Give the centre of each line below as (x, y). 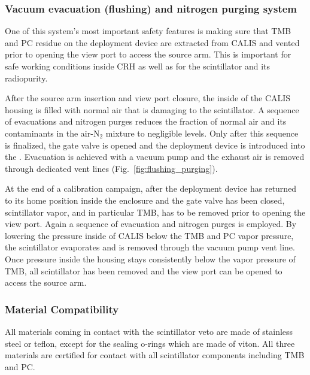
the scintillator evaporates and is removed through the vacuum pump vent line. (150, 247)
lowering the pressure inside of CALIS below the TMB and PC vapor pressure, (149, 235)
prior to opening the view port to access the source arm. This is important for (148, 54)
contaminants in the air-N (52, 133)
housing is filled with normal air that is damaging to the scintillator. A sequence (152, 109)
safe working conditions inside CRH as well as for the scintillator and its (138, 66)
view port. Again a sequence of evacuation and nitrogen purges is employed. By (151, 224)
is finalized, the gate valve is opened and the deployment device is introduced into (155, 145)
